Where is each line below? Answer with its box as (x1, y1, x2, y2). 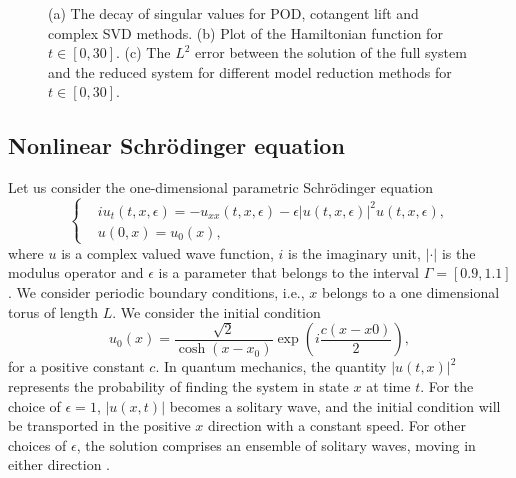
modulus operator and (8, 262, 144, 283)
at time (366, 376, 411, 397)
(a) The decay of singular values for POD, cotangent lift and (48, 3, 419, 23)
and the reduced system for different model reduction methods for (48, 61, 452, 82)
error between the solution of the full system (195, 42, 467, 63)
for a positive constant (8, 356, 145, 377)
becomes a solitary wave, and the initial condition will (169, 395, 501, 416)
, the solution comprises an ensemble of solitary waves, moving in (76, 434, 476, 455)
